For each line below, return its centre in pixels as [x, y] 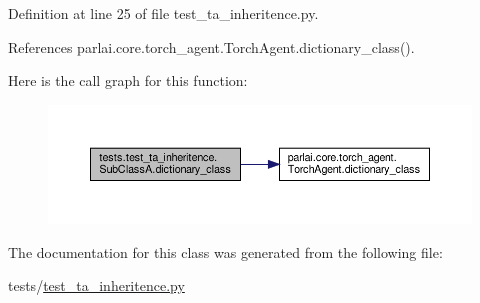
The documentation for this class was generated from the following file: [225, 251]
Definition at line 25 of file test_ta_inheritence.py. [163, 13]
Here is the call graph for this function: [128, 80]
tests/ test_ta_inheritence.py [96, 285]
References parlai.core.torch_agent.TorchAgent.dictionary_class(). [211, 46]
